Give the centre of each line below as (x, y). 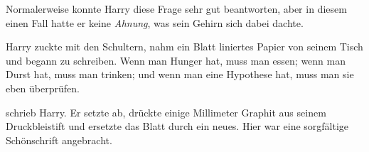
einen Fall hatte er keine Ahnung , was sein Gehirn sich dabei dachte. (155, 22)
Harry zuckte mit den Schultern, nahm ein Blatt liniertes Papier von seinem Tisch (184, 47)
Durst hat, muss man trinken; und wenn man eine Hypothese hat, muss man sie (180, 74)
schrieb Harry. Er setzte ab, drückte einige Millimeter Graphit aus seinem (166, 112)
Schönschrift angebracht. (59, 140)
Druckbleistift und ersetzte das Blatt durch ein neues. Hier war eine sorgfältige (177, 126)
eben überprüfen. (43, 88)
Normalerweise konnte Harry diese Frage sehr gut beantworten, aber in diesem (176, 9)
